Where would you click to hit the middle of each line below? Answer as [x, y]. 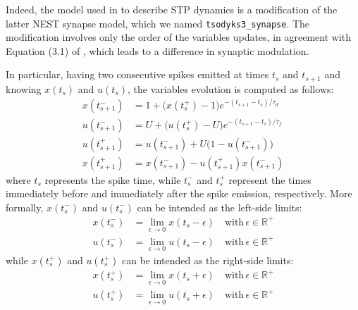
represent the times [270, 179]
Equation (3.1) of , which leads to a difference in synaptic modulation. [158, 50]
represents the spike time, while [113, 179]
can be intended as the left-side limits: [220, 207]
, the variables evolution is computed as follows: [231, 88]
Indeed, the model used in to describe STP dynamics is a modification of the [172, 9]
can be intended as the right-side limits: [208, 260]
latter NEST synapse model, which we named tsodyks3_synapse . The [158, 23]
